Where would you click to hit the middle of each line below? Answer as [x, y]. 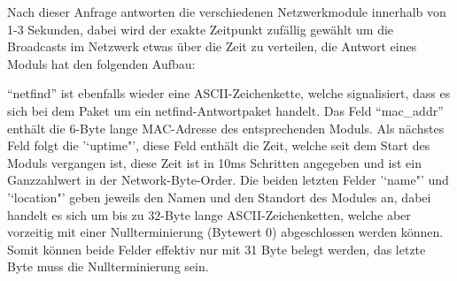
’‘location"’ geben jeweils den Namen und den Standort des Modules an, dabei [219, 197]
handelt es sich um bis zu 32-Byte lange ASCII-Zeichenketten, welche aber [209, 214]
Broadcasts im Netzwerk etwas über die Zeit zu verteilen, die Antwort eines [212, 46]
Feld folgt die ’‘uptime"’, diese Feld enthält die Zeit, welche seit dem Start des [219, 145]
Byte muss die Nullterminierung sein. [108, 266]
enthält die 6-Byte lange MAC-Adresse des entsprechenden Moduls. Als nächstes [226, 128]
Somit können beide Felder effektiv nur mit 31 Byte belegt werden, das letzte [217, 249]
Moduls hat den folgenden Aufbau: [101, 63]
